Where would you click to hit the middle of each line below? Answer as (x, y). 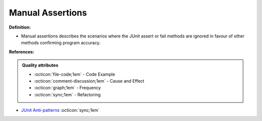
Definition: (20, 27)
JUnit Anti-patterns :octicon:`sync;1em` (60, 110)
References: (22, 52)
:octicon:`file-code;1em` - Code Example (75, 74)
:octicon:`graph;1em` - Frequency (68, 88)
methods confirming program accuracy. (61, 43)
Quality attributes (40, 65)
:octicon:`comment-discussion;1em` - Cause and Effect (89, 81)
